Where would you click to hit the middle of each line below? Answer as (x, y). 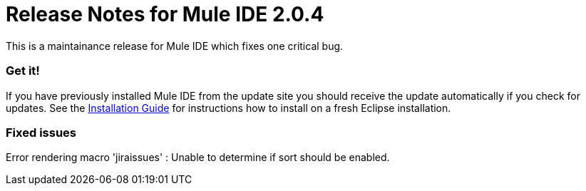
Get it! (23, 71)
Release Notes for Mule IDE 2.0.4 (165, 14)
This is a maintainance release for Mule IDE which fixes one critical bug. (175, 46)
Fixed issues (41, 132)
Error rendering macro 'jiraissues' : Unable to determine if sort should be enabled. (198, 158)
